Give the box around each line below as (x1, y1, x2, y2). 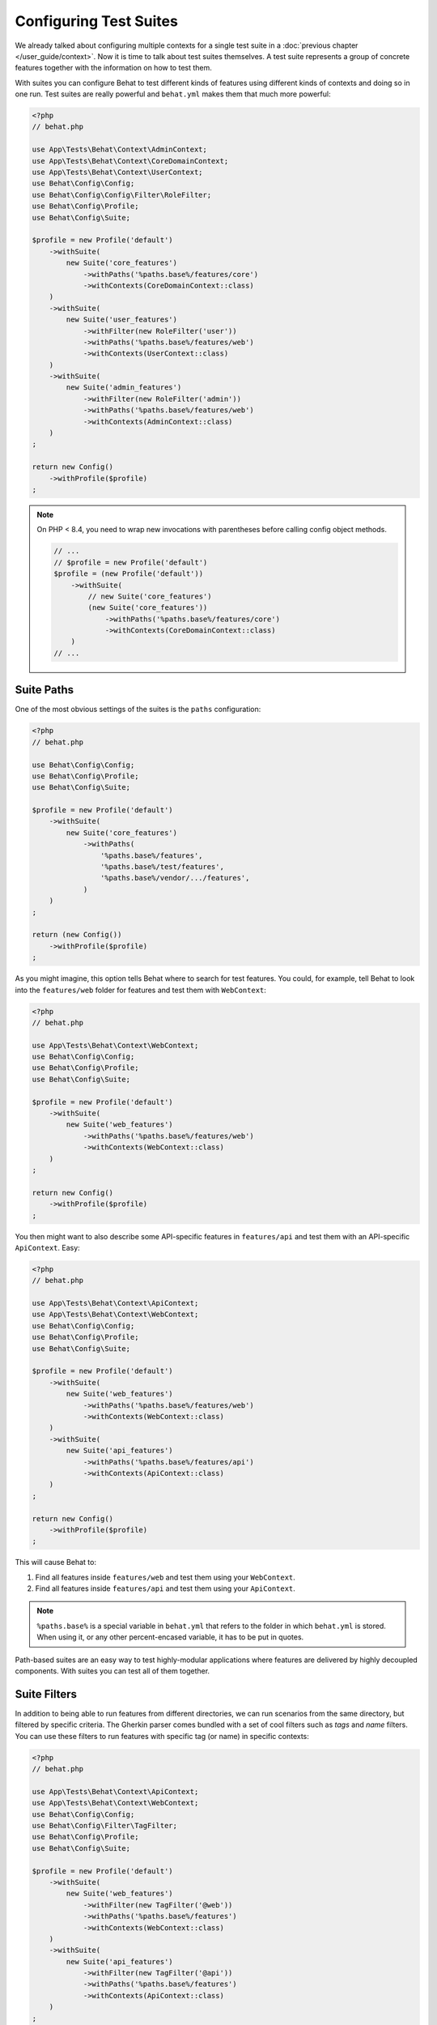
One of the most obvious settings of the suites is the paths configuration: (15, 705, 261, 714)
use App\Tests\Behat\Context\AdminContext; (32, 145, 208, 154)
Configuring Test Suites (15, 12, 178, 30)
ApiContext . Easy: (15, 1243, 80, 1252)
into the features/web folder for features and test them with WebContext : (15, 985, 267, 995)
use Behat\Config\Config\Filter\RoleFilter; (32, 190, 212, 199)
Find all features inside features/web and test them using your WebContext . (35, 1572, 295, 1582)
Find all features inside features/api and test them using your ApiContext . (35, 1584, 295, 1593)
